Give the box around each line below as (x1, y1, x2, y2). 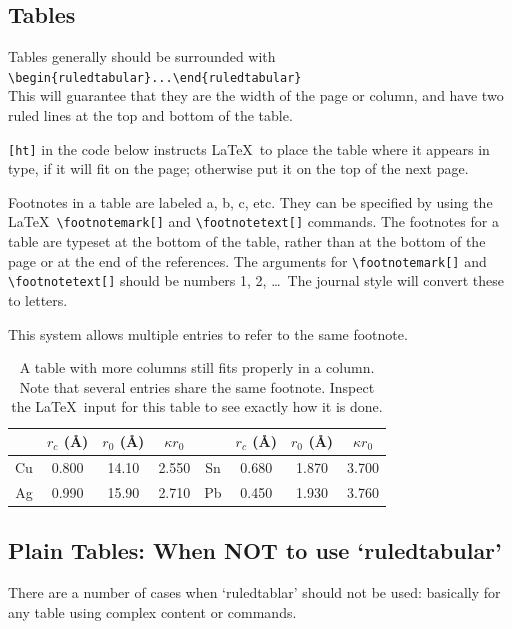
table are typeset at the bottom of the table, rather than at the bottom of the (8, 231, 486, 252)
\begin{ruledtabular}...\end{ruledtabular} (8, 70, 302, 85)
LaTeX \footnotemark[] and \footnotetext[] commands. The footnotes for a (8, 211, 499, 232)
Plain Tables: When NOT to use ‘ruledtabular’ (8, 535, 502, 566)
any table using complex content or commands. (8, 601, 297, 622)
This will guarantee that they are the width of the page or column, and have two (8, 85, 504, 106)
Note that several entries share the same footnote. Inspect (19, 376, 375, 397)
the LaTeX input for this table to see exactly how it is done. (11, 396, 383, 417)
